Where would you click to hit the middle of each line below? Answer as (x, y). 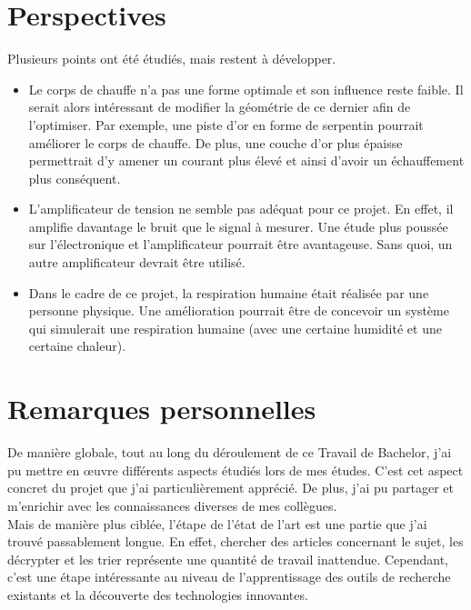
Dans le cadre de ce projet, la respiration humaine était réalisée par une (229, 292)
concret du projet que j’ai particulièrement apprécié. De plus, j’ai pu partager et (230, 488)
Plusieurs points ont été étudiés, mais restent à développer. (172, 59)
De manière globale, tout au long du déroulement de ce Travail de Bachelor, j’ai (230, 452)
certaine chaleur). (77, 346)
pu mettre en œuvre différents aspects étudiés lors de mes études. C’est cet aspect (235, 470)
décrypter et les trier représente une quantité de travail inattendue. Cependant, (228, 559)
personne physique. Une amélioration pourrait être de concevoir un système (239, 310)
